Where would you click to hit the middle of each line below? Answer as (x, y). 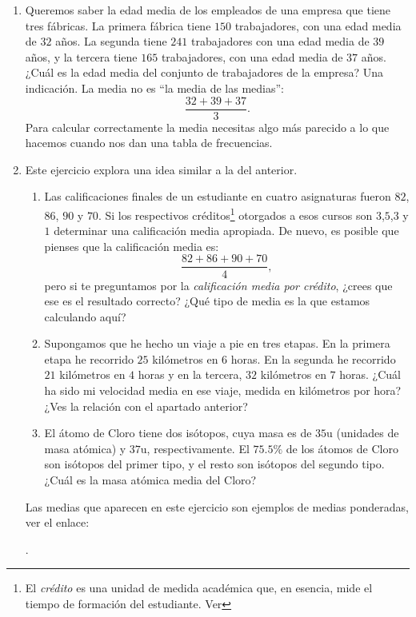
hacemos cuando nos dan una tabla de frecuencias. (149, 143)
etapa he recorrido (89, 358)
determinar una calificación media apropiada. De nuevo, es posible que (226, 231)
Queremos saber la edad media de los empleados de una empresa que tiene (208, 10)
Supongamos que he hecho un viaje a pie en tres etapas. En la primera (217, 343)
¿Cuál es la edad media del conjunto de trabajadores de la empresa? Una (204, 72)
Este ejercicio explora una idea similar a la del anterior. (161, 169)
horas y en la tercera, (190, 374)
